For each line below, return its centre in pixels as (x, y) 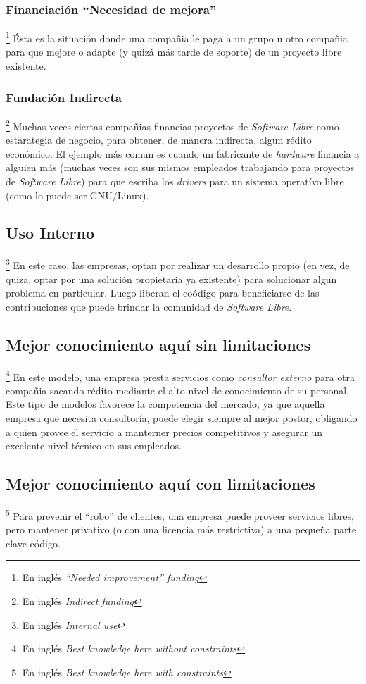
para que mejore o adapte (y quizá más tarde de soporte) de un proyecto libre (174, 52)
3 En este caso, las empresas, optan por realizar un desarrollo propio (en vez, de (178, 264)
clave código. (33, 543)
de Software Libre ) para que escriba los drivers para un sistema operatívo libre (175, 181)
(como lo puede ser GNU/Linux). (77, 195)
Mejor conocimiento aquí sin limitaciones (158, 344)
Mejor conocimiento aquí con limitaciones (160, 484)
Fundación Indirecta (64, 97)
